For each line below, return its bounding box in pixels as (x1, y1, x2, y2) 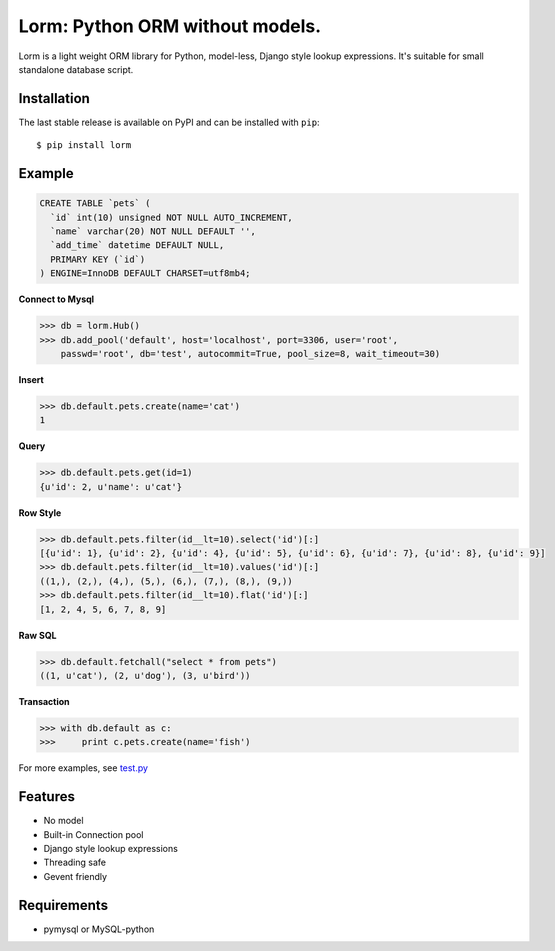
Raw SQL (18, 629, 57, 641)
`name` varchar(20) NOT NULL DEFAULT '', (50, 226, 257, 237)
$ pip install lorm (36, 140, 132, 151)
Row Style (18, 506, 62, 519)
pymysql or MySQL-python (43, 923, 155, 935)
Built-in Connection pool (43, 828, 144, 840)
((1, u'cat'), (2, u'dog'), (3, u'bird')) (39, 670, 251, 681)
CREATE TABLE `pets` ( (39, 198, 151, 209)
